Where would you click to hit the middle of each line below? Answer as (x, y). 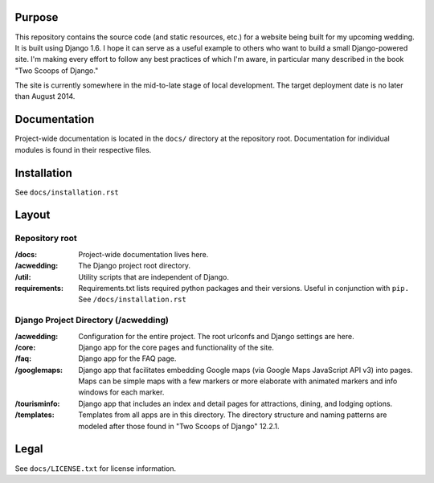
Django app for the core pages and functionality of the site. (176, 347)
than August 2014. (45, 96)
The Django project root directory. (135, 266)
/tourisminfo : (37, 403)
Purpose (37, 17)
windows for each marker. (121, 392)
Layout (33, 215)
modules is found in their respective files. (83, 149)
